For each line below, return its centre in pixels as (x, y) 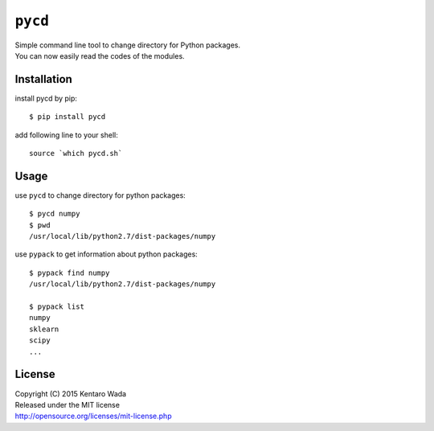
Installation (43, 79)
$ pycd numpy (55, 214)
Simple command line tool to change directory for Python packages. (128, 45)
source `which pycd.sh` (76, 154)
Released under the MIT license (68, 404)
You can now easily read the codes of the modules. (100, 55)
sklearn (44, 329)
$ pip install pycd (68, 117)
